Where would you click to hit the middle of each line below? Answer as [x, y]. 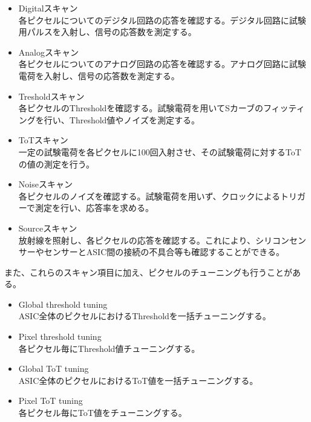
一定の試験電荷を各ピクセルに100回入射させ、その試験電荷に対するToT [160, 151]
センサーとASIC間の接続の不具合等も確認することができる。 [164, 252]
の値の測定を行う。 [56, 164]
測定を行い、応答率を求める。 [94, 208]
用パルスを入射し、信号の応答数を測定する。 [107, 32]
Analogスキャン [48, 52]
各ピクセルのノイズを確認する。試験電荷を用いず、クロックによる [149, 196]
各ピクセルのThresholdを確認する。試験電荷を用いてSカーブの [141, 108]
